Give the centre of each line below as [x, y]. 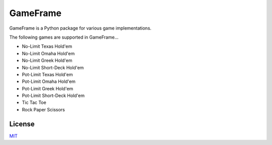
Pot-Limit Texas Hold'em [47, 74]
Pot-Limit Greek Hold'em [48, 88]
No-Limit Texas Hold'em [47, 46]
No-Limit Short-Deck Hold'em [53, 67]
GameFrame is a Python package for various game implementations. [80, 28]
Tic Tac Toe [34, 102]
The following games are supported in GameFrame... [64, 37]
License [22, 124]
